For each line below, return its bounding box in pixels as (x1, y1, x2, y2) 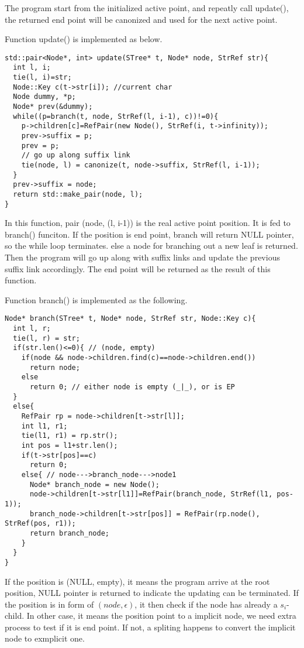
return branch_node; (29, 529, 109, 537)
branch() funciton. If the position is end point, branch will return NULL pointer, (5, 228, 294, 240)
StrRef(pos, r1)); (5, 519, 76, 528)
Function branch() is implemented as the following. (5, 293, 188, 306)
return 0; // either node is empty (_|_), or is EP (29, 383, 235, 392)
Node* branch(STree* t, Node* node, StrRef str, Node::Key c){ (5, 314, 256, 323)
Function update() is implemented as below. (5, 33, 163, 45)
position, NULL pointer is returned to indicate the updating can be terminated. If (5, 587, 299, 599)
